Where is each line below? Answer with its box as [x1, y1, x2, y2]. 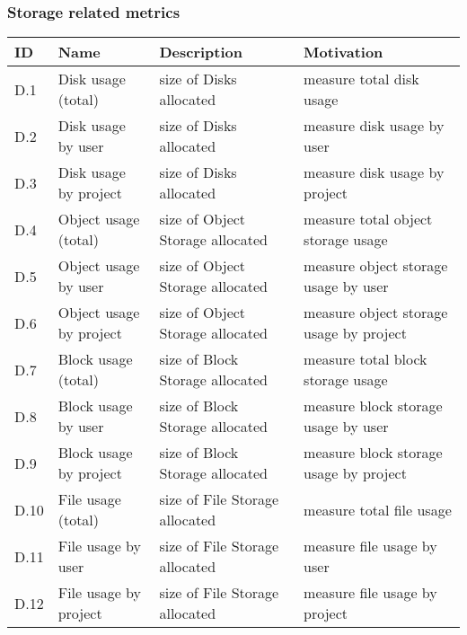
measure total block [304, 348, 427, 370]
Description [159, 41, 243, 63]
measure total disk [304, 68, 419, 90]
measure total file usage [304, 498, 452, 520]
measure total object [304, 208, 433, 230]
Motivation [304, 41, 383, 63]
